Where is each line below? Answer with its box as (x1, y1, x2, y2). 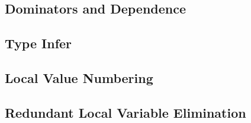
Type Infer (5, 34, 72, 52)
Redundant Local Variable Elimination (5, 103, 246, 121)
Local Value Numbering (5, 68, 153, 87)
